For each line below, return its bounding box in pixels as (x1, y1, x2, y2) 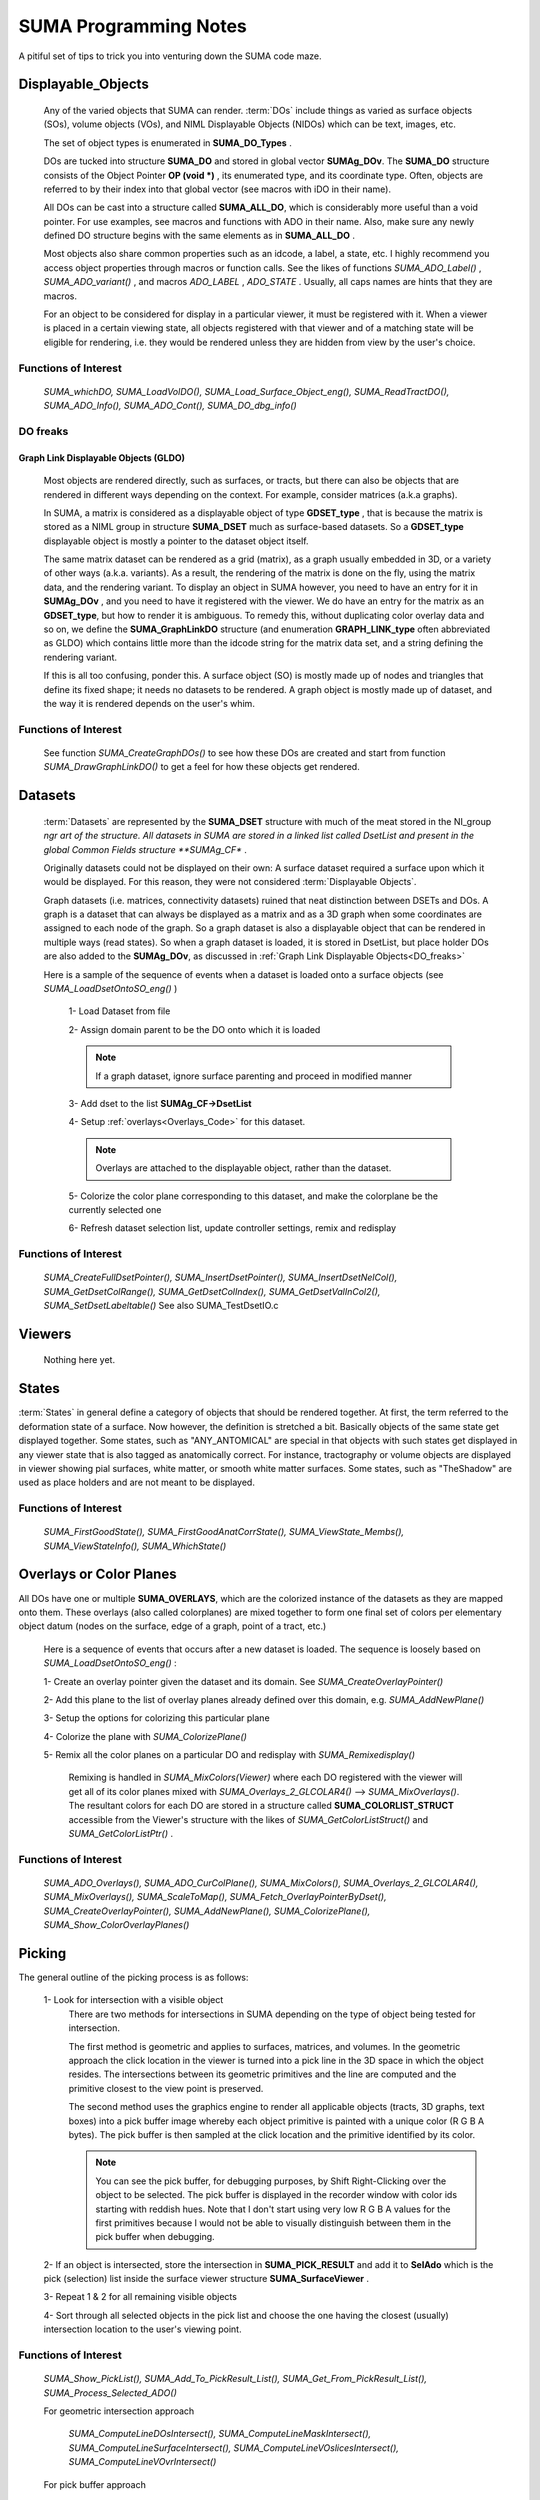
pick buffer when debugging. (95, 2231, 215, 2243)
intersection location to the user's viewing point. (43, 2323, 242, 2335)
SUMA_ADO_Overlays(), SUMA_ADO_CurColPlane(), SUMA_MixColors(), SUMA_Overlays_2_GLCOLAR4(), (43, 1876, 479, 1889)
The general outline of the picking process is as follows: (18, 1971, 249, 1984)
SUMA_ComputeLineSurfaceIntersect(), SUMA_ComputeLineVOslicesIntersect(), (68, 2441, 400, 2454)
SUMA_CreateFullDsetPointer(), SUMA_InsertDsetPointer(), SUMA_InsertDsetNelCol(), (43, 1271, 398, 1284)
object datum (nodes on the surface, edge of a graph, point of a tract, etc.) (18, 1620, 327, 1632)
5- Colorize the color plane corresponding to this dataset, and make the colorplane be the (68, 1190, 439, 1202)
